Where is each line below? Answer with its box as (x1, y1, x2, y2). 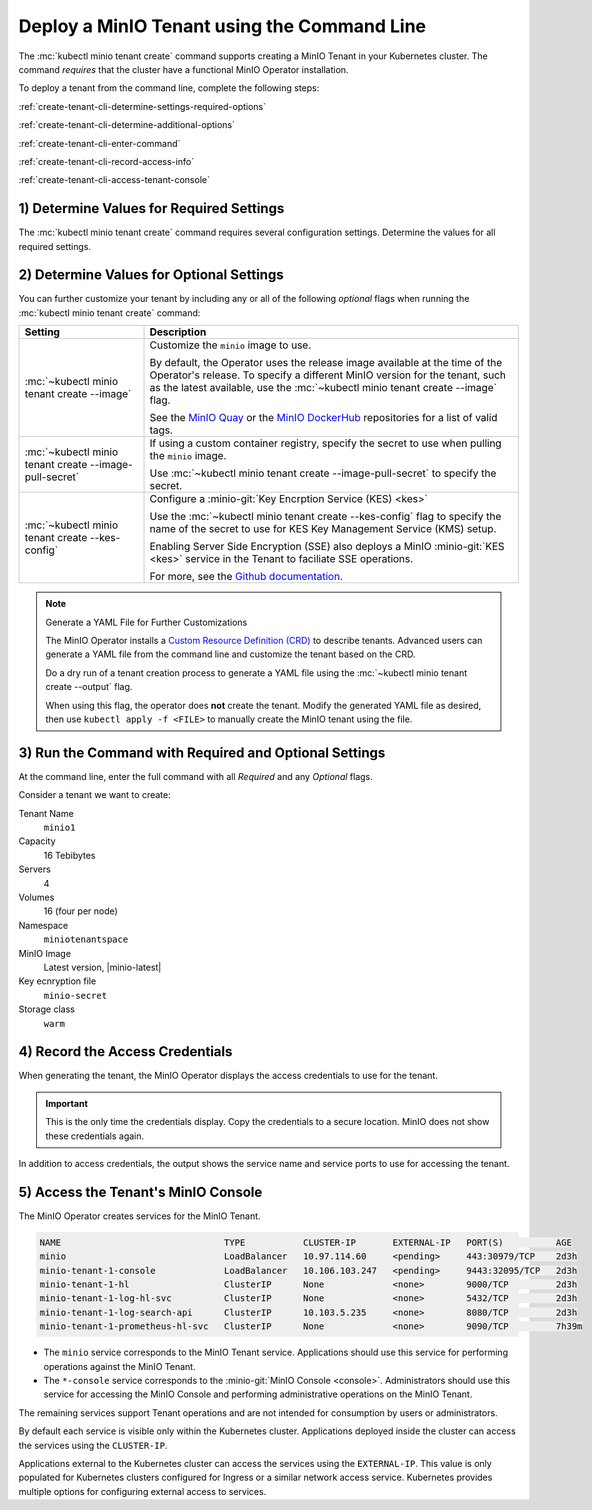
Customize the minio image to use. (149, 338, 312, 352)
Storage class (18, 1003, 75, 1015)
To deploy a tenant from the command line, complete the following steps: (18, 82, 320, 94)
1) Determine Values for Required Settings (18, 200, 285, 217)
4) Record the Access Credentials (18, 1043, 233, 1060)
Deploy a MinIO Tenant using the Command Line (18, 15, 427, 37)
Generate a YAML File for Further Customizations (45, 616, 248, 628)
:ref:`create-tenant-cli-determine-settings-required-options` (18, 100, 267, 112)
